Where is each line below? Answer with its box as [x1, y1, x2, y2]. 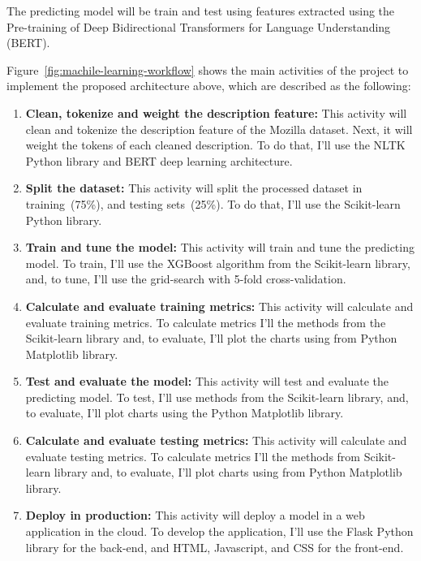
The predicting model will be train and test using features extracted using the [6, 2, 395, 19]
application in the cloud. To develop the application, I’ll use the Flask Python [25, 523, 414, 540]
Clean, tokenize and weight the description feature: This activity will [25, 104, 407, 121]
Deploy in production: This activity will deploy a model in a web [25, 507, 365, 524]
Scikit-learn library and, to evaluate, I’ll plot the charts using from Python [25, 330, 397, 347]
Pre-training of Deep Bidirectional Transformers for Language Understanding [6, 18, 391, 35]
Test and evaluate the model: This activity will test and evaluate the [25, 373, 389, 390]
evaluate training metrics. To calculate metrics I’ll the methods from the [25, 313, 386, 330]
